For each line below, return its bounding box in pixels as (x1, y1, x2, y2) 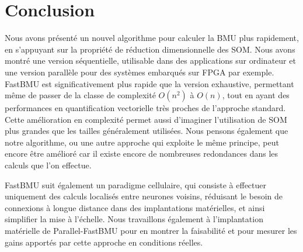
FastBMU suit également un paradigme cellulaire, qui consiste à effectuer (5, 178, 266, 191)
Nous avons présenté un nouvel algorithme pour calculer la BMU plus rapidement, (5, 32, 299, 44)
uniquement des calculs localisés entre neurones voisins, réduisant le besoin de (5, 190, 283, 202)
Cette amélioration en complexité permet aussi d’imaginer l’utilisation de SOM (5, 113, 287, 125)
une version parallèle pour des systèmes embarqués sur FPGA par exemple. (5, 65, 274, 78)
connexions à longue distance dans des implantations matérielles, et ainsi (5, 201, 265, 213)
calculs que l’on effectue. (5, 159, 92, 171)
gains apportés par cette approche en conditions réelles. (5, 236, 203, 248)
